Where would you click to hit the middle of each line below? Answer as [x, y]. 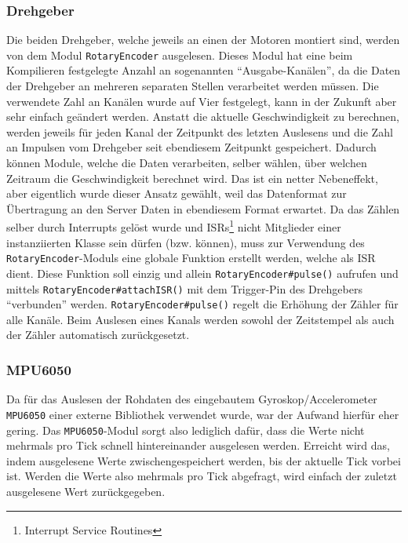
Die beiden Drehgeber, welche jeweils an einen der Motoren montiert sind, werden [203, 40]
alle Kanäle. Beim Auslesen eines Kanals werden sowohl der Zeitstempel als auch [200, 319]
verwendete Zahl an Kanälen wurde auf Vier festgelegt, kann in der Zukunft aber [202, 101]
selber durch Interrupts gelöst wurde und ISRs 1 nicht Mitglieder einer [174, 226]
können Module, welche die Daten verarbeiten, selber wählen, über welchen [187, 163]
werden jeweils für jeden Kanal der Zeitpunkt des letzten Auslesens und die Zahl [200, 131]
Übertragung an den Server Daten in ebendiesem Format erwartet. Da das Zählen [203, 208]
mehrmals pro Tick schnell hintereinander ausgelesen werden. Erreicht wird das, [198, 445]
